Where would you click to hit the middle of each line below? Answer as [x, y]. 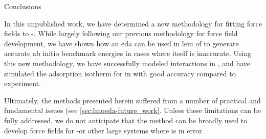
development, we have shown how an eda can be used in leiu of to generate [121, 43]
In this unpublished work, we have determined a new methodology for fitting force [133, 23]
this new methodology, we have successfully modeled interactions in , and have [127, 63]
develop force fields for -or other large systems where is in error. [104, 130]
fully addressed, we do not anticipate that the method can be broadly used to [126, 120]
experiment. [23, 83]
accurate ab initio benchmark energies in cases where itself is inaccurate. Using [128, 53]
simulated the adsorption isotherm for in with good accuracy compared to [120, 73]
